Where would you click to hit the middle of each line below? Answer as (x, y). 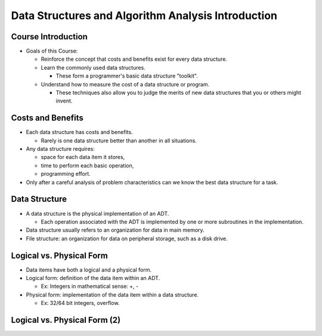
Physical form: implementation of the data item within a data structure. (112, 294)
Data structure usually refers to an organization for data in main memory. (115, 230)
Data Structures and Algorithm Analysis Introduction (144, 15)
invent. (64, 101)
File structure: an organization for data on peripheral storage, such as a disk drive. (127, 238)
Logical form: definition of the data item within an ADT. (93, 278)
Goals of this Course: (52, 51)
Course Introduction (49, 37)
